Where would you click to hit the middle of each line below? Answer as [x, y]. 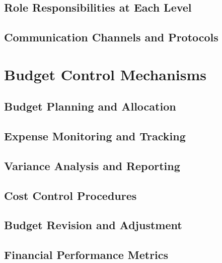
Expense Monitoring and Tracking [95, 136]
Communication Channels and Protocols [111, 37]
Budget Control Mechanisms [105, 74]
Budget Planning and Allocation [90, 106]
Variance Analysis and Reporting [92, 165]
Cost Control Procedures [70, 195]
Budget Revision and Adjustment [93, 225]
